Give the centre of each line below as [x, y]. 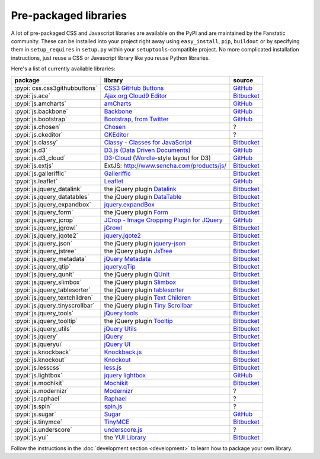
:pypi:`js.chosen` [38, 127]
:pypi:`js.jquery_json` [44, 243]
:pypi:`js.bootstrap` [41, 119]
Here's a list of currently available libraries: [63, 69]
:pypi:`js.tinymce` [39, 422]
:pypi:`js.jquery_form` [44, 212]
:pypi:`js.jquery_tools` [44, 313]
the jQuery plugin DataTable [143, 196]
